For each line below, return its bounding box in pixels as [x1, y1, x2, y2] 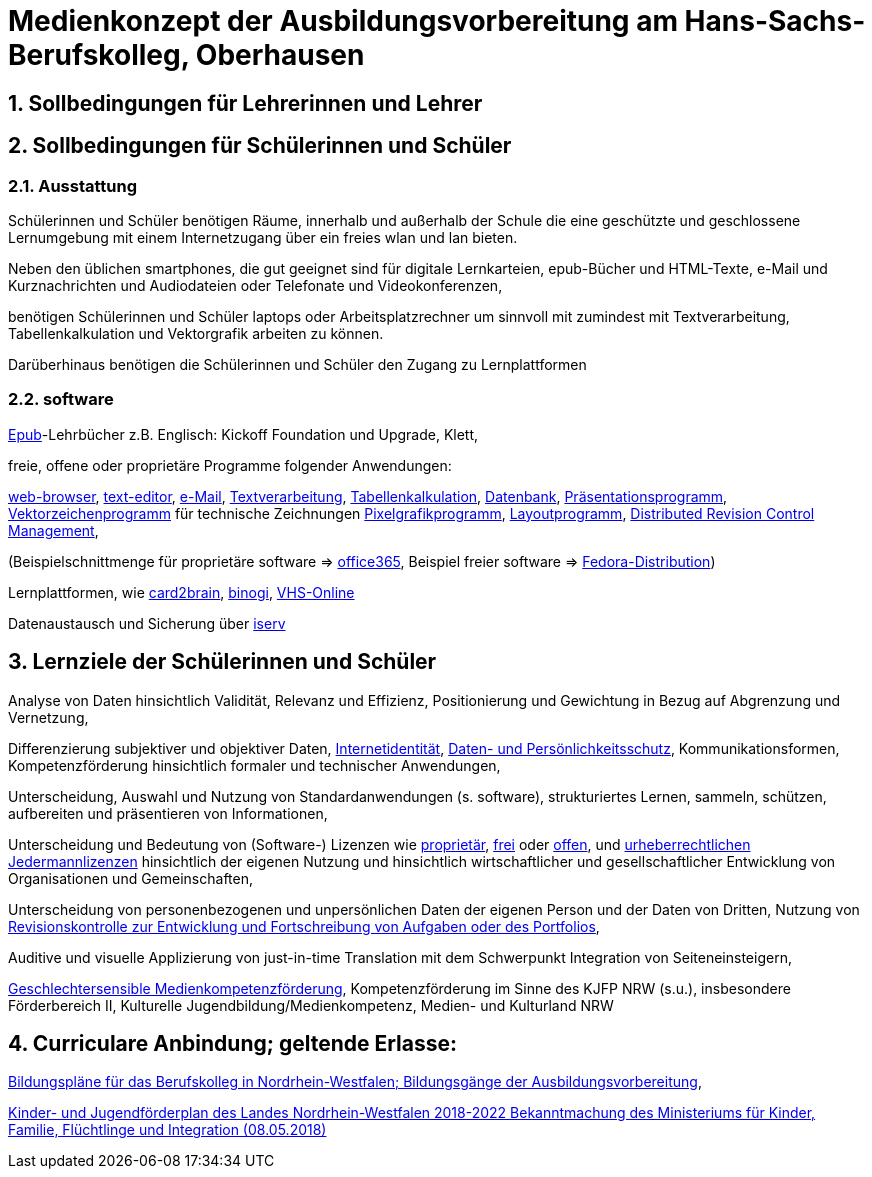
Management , [8, 521, 99, 539]
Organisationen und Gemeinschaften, [8, 869, 254, 887]
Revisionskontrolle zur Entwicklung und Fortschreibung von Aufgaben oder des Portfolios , [8, 917, 600, 935]
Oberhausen [195, 38, 365, 72]
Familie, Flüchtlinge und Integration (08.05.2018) [8, 1121, 327, 1139]
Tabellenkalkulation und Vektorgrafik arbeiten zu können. [8, 324, 384, 342]
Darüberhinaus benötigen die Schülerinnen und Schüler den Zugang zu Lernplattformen [8, 355, 587, 373]
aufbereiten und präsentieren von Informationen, [8, 804, 328, 822]
